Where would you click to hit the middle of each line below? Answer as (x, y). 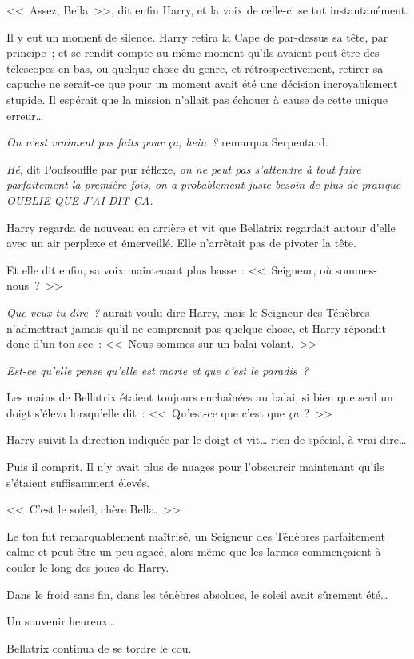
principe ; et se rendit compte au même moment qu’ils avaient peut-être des (193, 52)
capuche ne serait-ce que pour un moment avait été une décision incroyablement (202, 84)
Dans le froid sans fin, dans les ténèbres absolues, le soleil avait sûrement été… (197, 594)
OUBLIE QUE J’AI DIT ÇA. (80, 200)
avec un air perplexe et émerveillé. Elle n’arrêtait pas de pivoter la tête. (181, 243)
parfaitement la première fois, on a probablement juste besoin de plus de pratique (204, 184)
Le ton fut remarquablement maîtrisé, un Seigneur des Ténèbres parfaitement (196, 535)
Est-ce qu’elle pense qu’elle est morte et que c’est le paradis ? (157, 370)
